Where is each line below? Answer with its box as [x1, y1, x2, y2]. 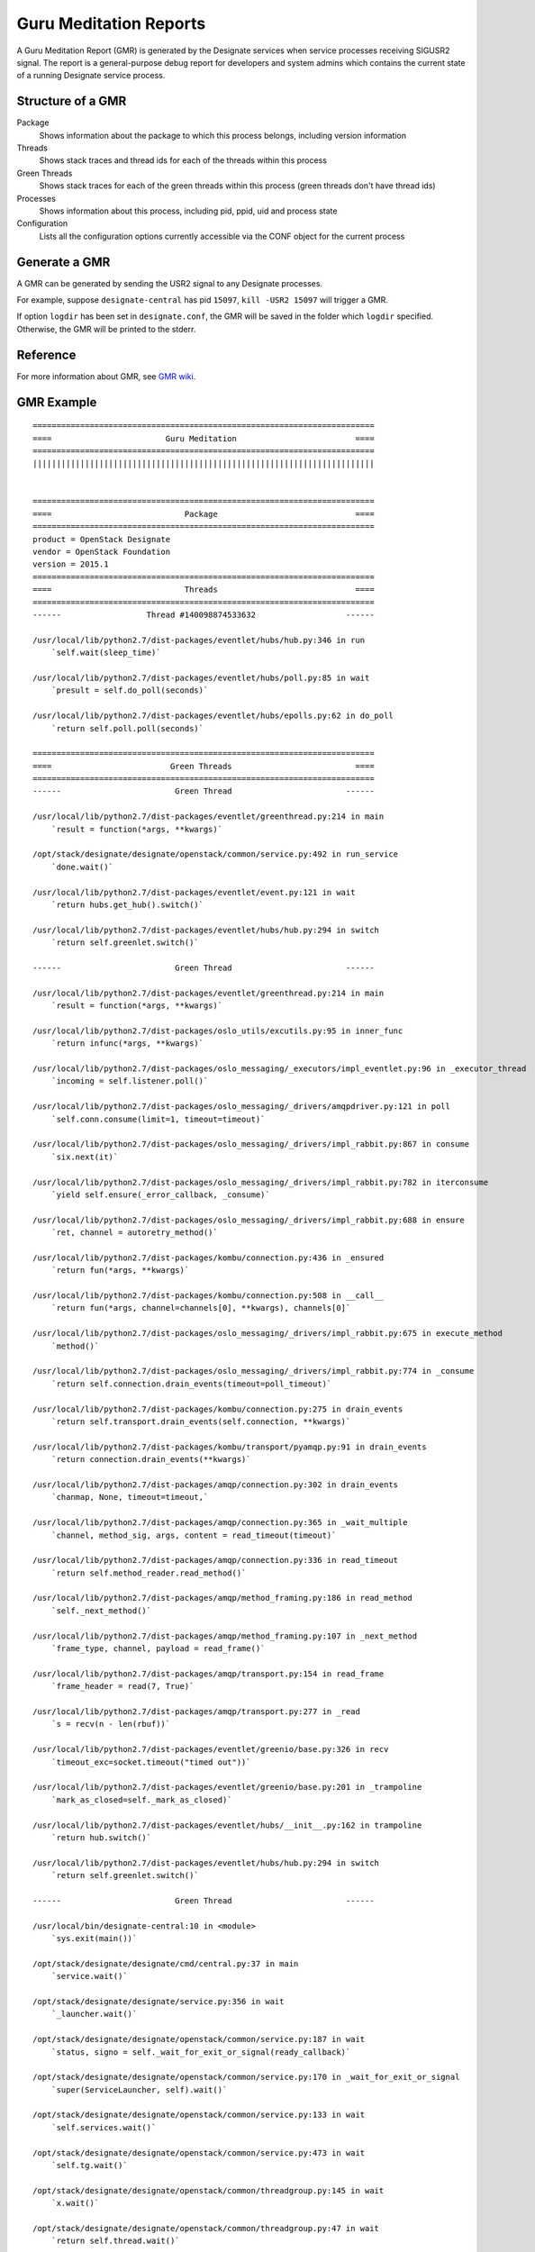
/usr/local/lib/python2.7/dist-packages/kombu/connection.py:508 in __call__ [32, 1291, 385, 1301]
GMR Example [16, 395, 97, 410]
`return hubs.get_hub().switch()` [50, 899, 204, 910]
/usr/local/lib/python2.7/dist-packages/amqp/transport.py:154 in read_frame [32, 1668, 385, 1679]
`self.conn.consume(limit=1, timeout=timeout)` [50, 1113, 266, 1124]
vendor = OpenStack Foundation [32, 547, 171, 558]
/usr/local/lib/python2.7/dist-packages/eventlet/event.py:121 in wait [32, 887, 356, 897]
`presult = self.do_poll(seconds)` [50, 686, 209, 695]
